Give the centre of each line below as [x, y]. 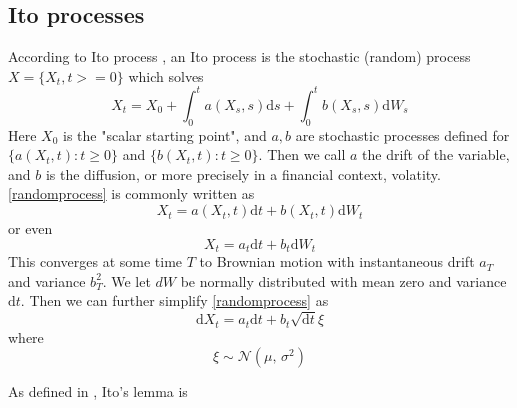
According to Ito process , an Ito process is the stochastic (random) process [239, 56]
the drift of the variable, [436, 154]
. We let [126, 280]
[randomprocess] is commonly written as [131, 193]
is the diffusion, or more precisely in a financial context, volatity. [243, 173]
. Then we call [302, 154]
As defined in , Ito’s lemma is [98, 391]
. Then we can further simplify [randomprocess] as [174, 300]
